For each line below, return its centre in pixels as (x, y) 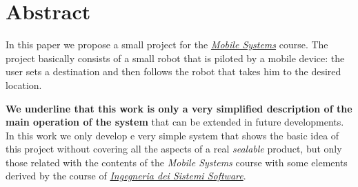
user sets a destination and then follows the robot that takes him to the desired (173, 71)
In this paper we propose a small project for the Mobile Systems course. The (167, 45)
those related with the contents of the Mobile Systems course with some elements (177, 162)
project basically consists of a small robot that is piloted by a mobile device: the (175, 58)
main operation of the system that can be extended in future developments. (175, 122)
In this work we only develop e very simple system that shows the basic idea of (172, 135)
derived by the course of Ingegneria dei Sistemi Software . (126, 176)
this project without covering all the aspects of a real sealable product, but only (174, 149)
